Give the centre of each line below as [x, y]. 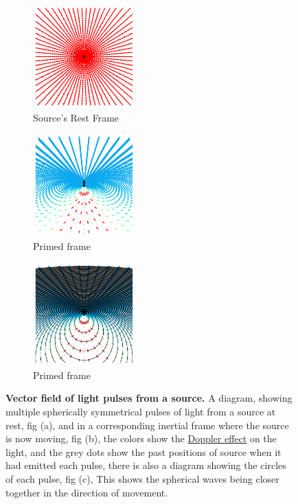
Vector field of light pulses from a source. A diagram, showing [149, 398]
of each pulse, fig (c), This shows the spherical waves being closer [142, 478]
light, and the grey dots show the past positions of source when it [144, 451]
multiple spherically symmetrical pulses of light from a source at [141, 411]
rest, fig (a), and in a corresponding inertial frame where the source [147, 425]
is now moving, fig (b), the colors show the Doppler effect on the [141, 438]
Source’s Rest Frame [76, 117]
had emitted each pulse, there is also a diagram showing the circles [146, 465]
